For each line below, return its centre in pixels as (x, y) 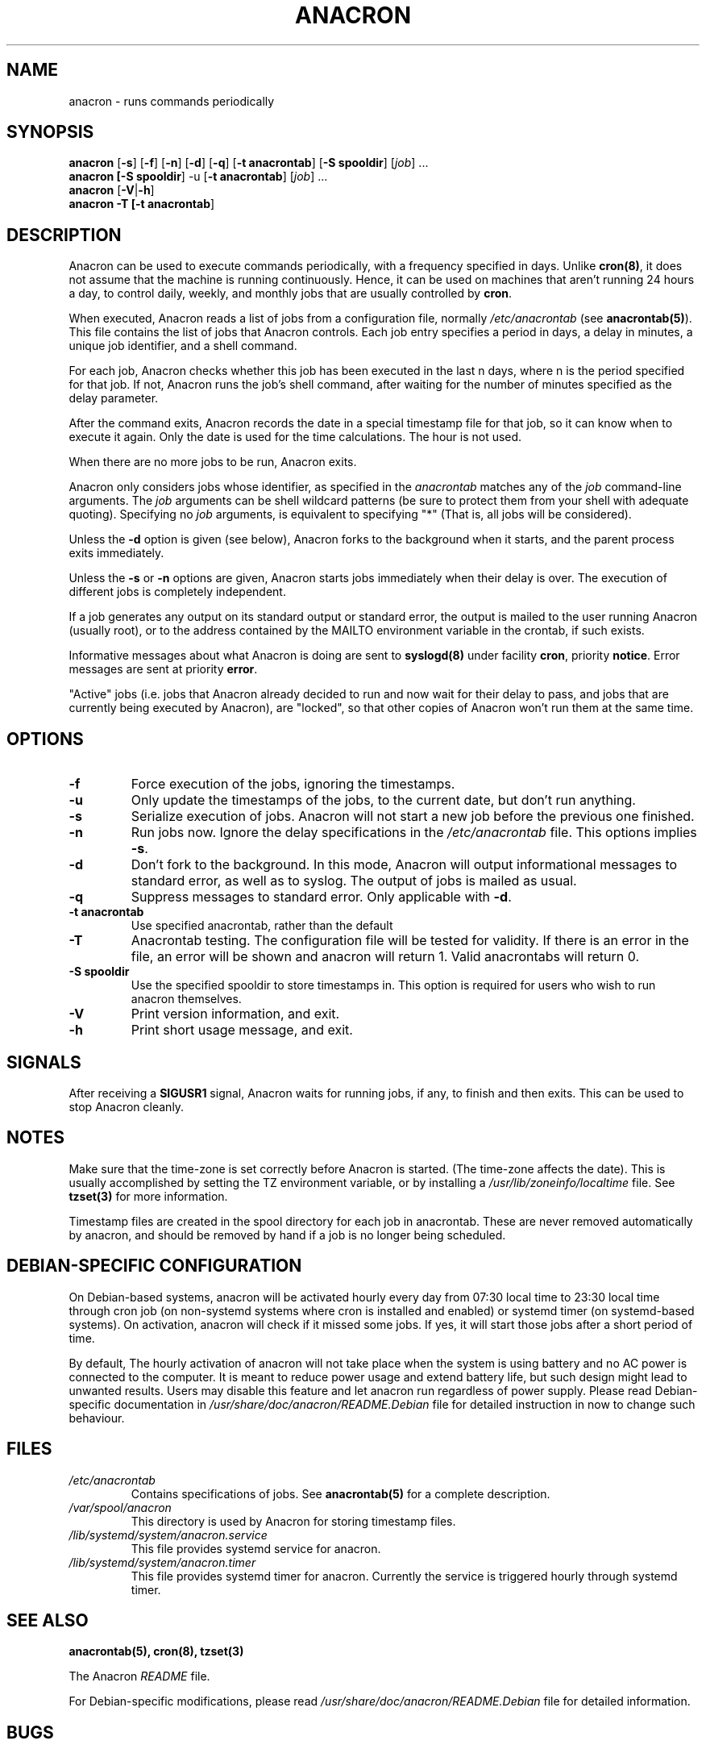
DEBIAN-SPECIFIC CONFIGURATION (154, 1266)
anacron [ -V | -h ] (112, 190)
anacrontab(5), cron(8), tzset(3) (156, 1651)
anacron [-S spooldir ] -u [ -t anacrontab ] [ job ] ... (198, 177)
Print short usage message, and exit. (242, 1030)
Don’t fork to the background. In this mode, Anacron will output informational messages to (404, 865)
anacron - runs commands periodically (172, 101)
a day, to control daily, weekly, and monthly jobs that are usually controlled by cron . (291, 294)
